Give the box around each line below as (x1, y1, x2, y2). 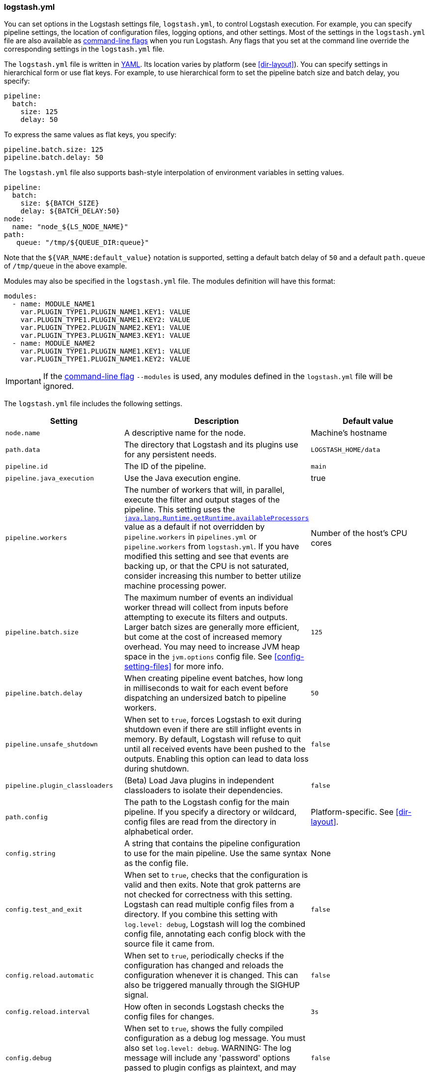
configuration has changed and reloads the (124, 960, 284, 971)
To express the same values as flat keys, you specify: (4, 130, 177, 139)
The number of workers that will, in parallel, (124, 485, 285, 495)
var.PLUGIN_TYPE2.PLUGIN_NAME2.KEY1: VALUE (20, 324, 191, 332)
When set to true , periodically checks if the (124, 951, 284, 961)
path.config (5, 813, 48, 821)
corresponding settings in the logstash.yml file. (4, 45, 165, 54)
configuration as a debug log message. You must (124, 1033, 306, 1043)
